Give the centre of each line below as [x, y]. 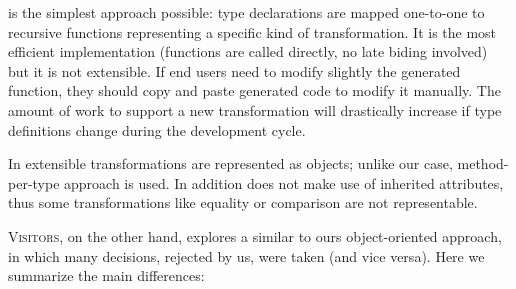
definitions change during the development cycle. [157, 129]
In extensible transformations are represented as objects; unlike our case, [230, 163]
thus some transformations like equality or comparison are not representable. [243, 202]
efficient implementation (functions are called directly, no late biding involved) [248, 51]
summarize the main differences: [106, 275]
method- [483, 163]
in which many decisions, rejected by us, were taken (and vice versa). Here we [246, 255]
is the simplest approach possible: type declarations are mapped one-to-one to [246, 12]
